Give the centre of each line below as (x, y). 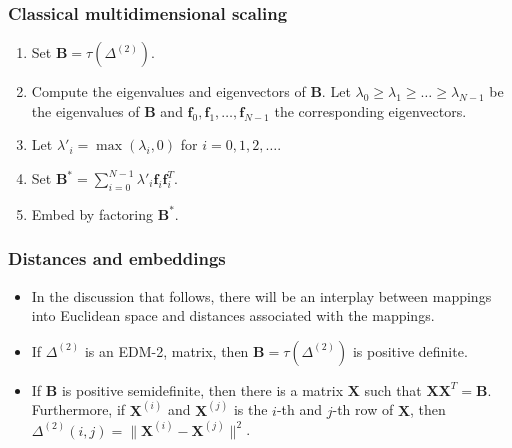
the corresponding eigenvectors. (370, 110)
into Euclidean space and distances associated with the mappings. (233, 315)
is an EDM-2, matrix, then (166, 350)
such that (393, 389)
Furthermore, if (78, 409)
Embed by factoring (92, 213)
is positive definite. (410, 350)
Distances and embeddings (117, 258)
